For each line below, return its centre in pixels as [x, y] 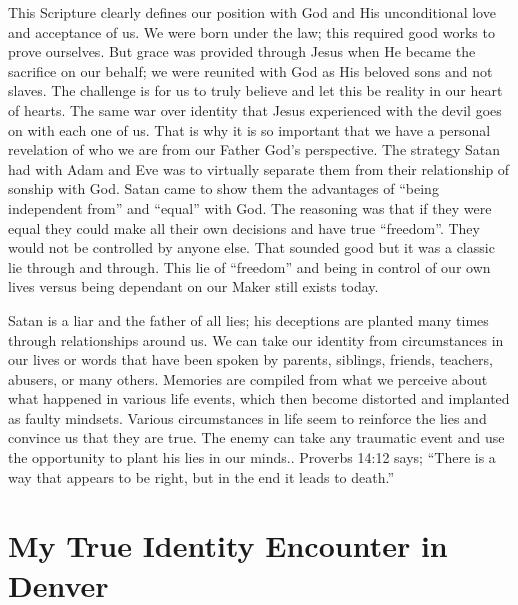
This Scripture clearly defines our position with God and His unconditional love [252, 12]
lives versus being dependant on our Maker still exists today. [193, 286]
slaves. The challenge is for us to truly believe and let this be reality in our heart [255, 90]
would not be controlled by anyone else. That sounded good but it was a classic [251, 247]
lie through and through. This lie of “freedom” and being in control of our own [249, 266]
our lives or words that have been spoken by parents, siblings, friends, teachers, [251, 359]
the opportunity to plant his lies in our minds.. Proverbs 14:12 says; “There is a [252, 457]
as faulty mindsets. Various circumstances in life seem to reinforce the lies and [247, 417]
